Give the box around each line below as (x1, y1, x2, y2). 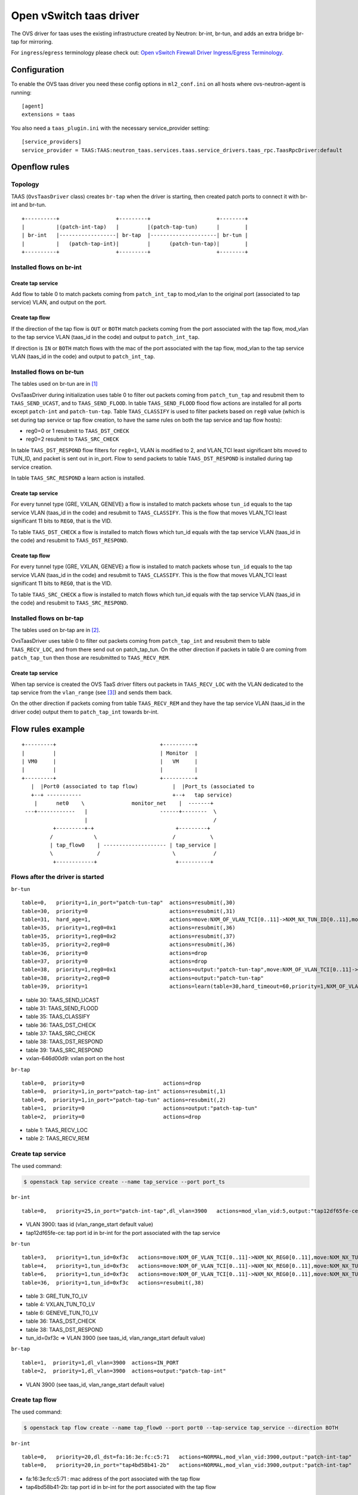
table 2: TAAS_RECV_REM (26, 1135, 89, 1142)
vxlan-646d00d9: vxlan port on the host (26, 1055, 125, 1062)
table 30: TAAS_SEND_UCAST (26, 996, 100, 1003)
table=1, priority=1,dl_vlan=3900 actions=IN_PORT (21, 1359, 179, 1366)
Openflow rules (11, 162, 70, 172)
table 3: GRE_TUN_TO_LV (26, 1292, 88, 1299)
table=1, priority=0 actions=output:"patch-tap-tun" (21, 1105, 258, 1112)
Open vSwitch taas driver (11, 9, 140, 22)
